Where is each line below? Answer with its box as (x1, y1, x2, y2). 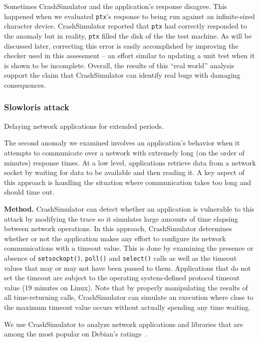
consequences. (4, 79, 46, 90)
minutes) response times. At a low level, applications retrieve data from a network (4, 157, 256, 167)
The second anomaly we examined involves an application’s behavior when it (4, 137, 240, 148)
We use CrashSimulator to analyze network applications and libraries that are (4, 318, 243, 329)
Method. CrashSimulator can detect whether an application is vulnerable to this (4, 203, 254, 214)
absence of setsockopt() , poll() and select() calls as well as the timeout (4, 252, 237, 263)
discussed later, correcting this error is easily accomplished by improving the (4, 40, 238, 51)
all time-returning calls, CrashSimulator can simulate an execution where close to (4, 292, 253, 302)
